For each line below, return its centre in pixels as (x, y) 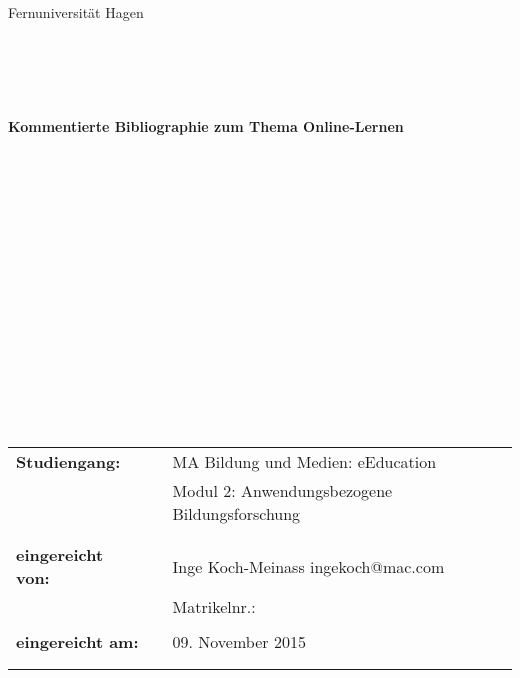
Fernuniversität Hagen (76, 12)
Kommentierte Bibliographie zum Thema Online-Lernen (206, 126)
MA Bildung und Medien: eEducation (304, 462)
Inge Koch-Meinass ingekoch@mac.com (308, 566)
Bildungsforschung (236, 514)
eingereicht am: (77, 642)
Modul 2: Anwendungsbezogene (282, 491)
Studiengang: (68, 462)
